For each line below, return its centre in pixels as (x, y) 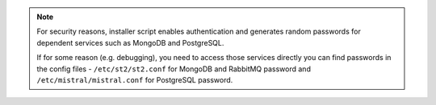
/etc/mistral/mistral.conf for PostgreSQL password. (135, 79)
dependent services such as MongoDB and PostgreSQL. (130, 42)
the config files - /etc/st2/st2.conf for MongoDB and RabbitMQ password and (174, 69)
